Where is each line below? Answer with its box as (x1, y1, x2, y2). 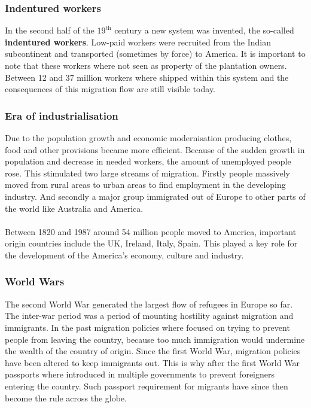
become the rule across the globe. (5, 391, 127, 404)
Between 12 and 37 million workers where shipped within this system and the (5, 71, 289, 83)
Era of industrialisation (5, 108, 118, 123)
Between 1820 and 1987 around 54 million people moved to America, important (5, 225, 297, 238)
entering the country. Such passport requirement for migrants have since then (5, 379, 288, 392)
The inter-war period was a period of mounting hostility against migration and (5, 309, 294, 322)
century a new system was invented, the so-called (114, 24, 294, 36)
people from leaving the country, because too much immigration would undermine (5, 333, 305, 345)
